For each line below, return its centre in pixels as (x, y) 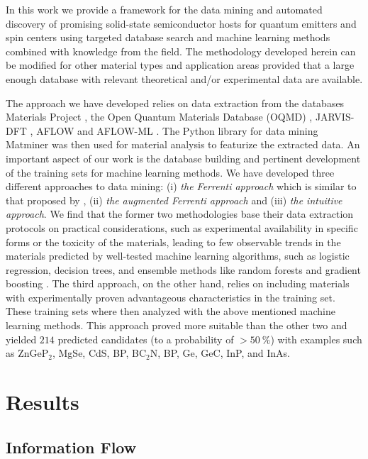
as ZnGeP (27, 353)
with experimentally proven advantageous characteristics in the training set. (171, 297)
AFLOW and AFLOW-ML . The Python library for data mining (177, 130)
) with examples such (316, 339)
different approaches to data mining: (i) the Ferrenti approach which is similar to (181, 186)
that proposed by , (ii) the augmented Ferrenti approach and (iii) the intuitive (174, 200)
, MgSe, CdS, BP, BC (99, 353)
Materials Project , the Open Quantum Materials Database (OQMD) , (159, 117)
